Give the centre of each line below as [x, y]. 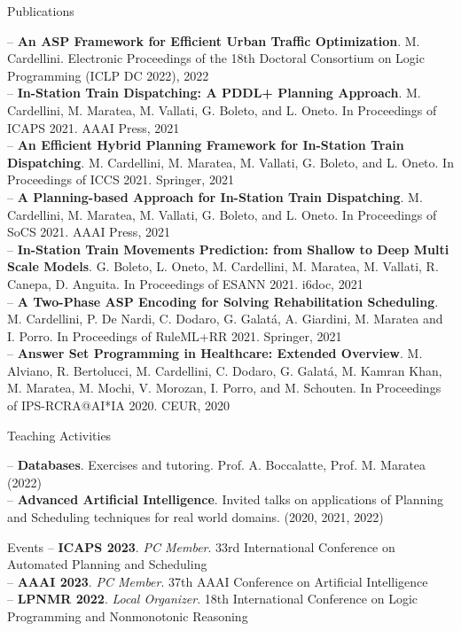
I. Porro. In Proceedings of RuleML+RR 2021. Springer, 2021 [175, 335]
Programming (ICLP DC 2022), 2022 [108, 75]
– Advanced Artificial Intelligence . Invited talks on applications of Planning [226, 499]
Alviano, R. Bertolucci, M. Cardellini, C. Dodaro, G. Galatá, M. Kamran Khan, [225, 370]
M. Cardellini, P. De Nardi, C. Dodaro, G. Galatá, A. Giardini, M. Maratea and [225, 319]
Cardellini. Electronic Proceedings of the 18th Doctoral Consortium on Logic [216, 58]
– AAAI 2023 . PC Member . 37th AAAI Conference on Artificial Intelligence [218, 581]
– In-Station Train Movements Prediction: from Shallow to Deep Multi [228, 249]
